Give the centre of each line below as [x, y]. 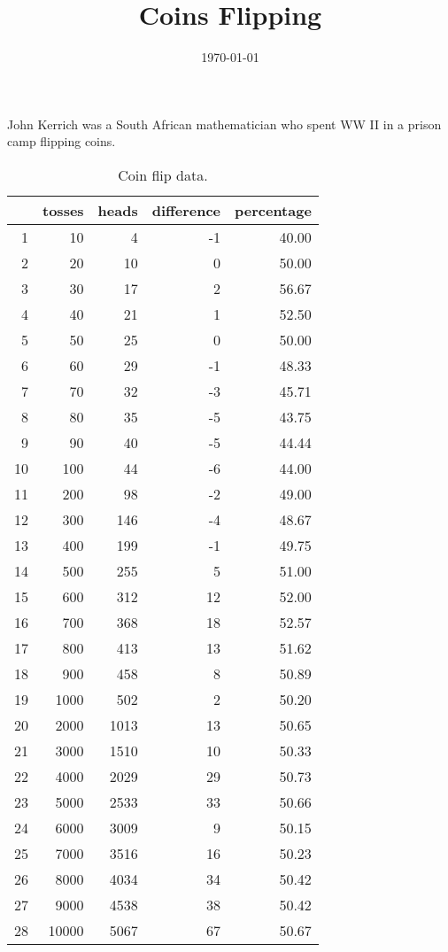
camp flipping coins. [62, 141]
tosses [63, 210]
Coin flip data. [163, 174]
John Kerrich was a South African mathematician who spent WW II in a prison [224, 124]
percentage [273, 210]
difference [186, 210]
